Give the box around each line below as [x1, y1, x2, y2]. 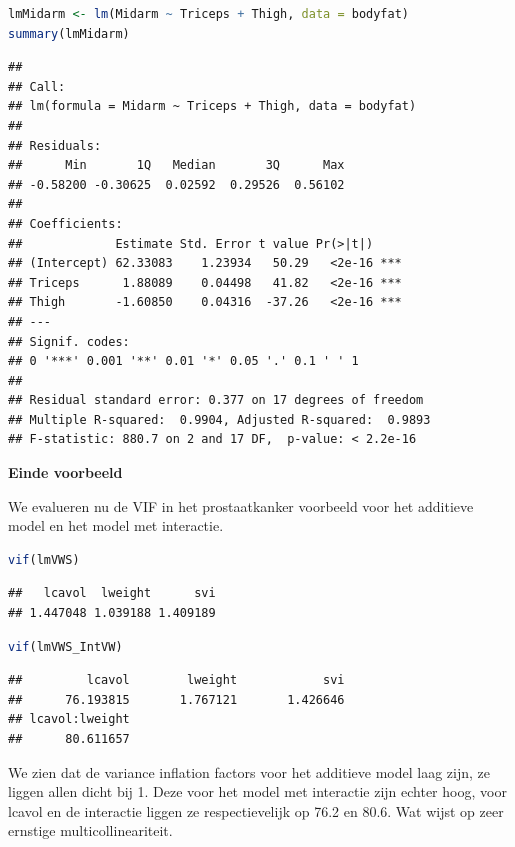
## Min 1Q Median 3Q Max [8, 158, 345, 173]
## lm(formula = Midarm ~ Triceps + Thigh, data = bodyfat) [8, 99, 417, 114]
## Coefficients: [8, 216, 123, 231]
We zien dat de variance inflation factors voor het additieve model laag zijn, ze [8, 761, 491, 782]
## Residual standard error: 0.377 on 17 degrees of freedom [8, 393, 424, 408]
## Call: [8, 79, 66, 94]
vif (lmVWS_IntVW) [8, 639, 123, 654]
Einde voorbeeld [8, 462, 123, 483]
